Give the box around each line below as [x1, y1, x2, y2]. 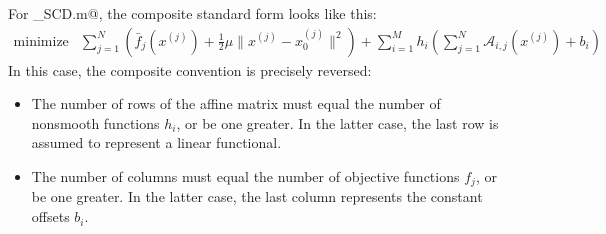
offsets [31, 206, 70, 227]
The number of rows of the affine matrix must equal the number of [31, 93, 441, 114]
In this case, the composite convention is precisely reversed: [8, 59, 372, 80]
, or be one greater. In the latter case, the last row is [176, 112, 499, 133]
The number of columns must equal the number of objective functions [31, 166, 460, 186]
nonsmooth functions [31, 112, 160, 133]
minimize [13, 34, 69, 49]
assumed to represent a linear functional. [31, 132, 282, 153]
